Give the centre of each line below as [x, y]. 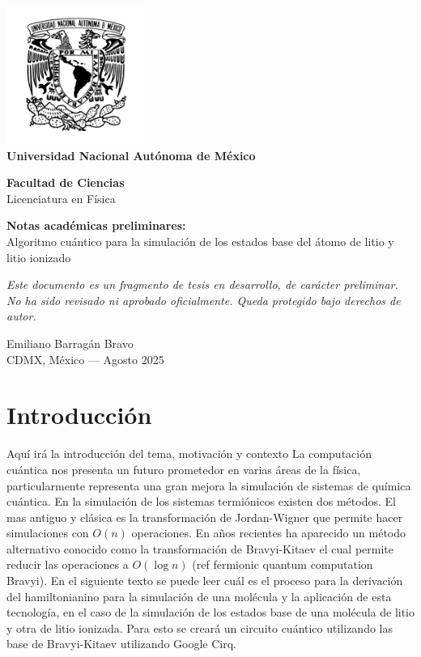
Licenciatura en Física [61, 198]
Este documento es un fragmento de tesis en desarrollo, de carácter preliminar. [202, 284]
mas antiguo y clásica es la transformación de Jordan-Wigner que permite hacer [205, 517]
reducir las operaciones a [68, 564]
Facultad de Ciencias [66, 182]
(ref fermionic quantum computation [283, 564]
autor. [21, 316]
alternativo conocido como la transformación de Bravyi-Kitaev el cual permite [200, 548]
